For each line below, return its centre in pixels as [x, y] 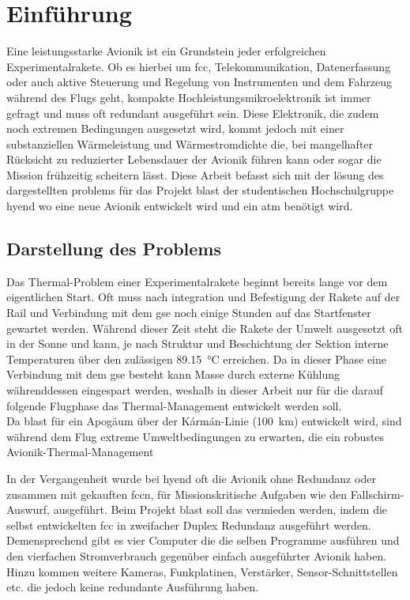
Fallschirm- [377, 494]
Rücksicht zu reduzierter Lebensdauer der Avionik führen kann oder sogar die [194, 159]
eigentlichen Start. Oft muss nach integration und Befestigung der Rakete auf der [203, 297]
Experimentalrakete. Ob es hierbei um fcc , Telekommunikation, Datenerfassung [199, 66]
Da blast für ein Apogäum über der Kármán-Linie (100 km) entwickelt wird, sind [204, 421]
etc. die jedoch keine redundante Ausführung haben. [133, 587]
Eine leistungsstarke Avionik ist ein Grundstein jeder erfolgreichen [166, 51]
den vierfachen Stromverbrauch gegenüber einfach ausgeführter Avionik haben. [197, 555]
